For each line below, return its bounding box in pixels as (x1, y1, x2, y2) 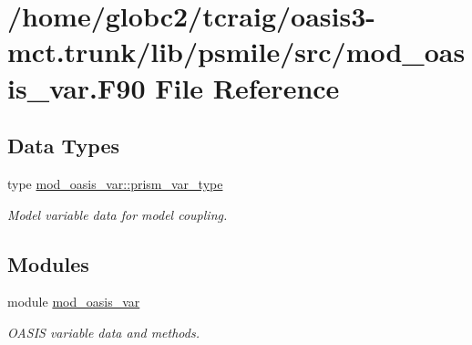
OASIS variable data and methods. (7, 322, 200, 341)
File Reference (155, 68, 340, 106)
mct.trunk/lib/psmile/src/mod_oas (7, 33, 466, 70)
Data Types (7, 131, 119, 160)
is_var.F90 (7, 68, 146, 106)
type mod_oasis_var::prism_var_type (7, 173, 223, 193)
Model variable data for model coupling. (7, 204, 228, 224)
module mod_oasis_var (7, 292, 140, 311)
